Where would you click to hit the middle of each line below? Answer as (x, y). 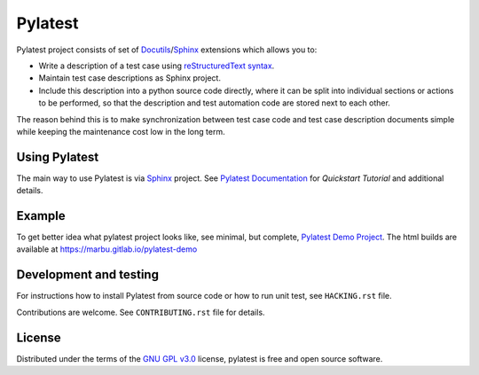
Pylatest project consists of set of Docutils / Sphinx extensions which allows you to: (167, 50)
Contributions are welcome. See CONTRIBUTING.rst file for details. (141, 312)
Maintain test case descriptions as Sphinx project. (130, 78)
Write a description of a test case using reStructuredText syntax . (157, 66)
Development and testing (88, 275)
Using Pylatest (58, 156)
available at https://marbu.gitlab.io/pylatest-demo (107, 249)
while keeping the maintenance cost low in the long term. (121, 131)
